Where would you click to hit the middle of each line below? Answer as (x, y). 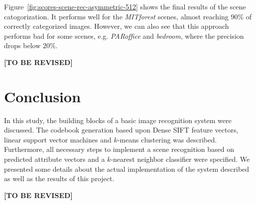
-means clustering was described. (167, 139)
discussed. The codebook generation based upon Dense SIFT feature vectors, (121, 130)
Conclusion (43, 96)
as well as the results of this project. (59, 178)
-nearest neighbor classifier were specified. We (180, 159)
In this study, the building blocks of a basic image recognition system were (118, 120)
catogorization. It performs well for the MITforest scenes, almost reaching (116, 16)
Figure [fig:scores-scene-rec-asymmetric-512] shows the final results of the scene (125, 6)
